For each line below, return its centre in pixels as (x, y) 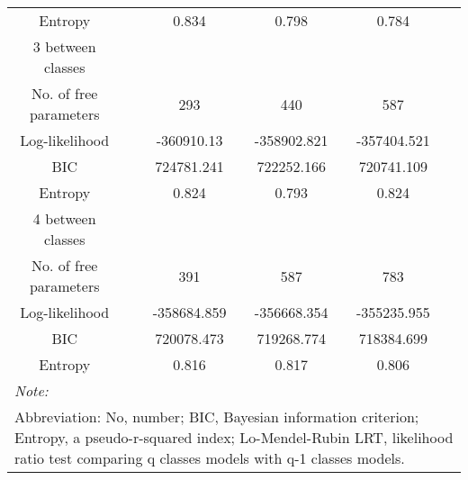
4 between (64, 218)
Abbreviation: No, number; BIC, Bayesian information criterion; (217, 417)
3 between (64, 46)
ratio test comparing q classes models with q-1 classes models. (210, 458)
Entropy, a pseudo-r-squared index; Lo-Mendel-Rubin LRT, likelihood (234, 437)
